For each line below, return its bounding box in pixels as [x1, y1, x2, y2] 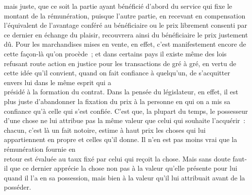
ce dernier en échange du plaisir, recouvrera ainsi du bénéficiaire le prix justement [4, 29, 248, 39]
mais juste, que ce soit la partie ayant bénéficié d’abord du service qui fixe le [4, 1, 233, 11]
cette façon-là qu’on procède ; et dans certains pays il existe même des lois [4, 48, 227, 58]
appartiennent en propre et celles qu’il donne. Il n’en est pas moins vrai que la [4, 134, 237, 144]
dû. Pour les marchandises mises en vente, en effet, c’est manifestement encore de [4, 39, 246, 49]
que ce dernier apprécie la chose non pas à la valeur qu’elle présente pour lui [10, 163, 237, 173]
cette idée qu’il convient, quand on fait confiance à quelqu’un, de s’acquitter [4, 68, 230, 78]
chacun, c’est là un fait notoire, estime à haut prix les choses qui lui [4, 124, 206, 135]
